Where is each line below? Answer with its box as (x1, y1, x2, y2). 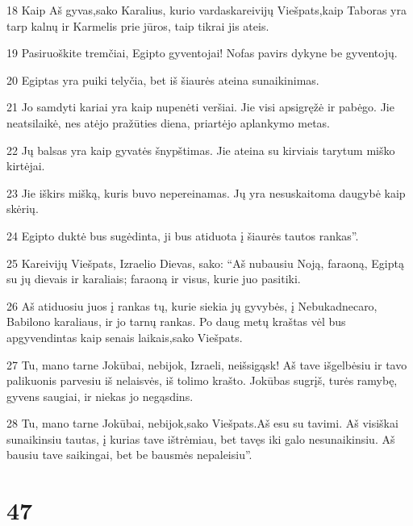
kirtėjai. (6, 157, 45, 174)
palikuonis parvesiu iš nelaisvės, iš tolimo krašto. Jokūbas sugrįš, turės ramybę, (6, 372, 398, 389)
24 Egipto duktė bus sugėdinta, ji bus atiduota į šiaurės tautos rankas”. (6, 227, 359, 244)
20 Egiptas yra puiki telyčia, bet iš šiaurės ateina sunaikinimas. (6, 71, 319, 88)
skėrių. (6, 200, 39, 217)
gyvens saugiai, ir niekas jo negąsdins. (6, 387, 194, 404)
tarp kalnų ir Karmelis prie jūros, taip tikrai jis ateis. (6, 17, 269, 34)
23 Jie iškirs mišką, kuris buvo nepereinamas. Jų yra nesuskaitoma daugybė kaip (6, 184, 406, 201)
